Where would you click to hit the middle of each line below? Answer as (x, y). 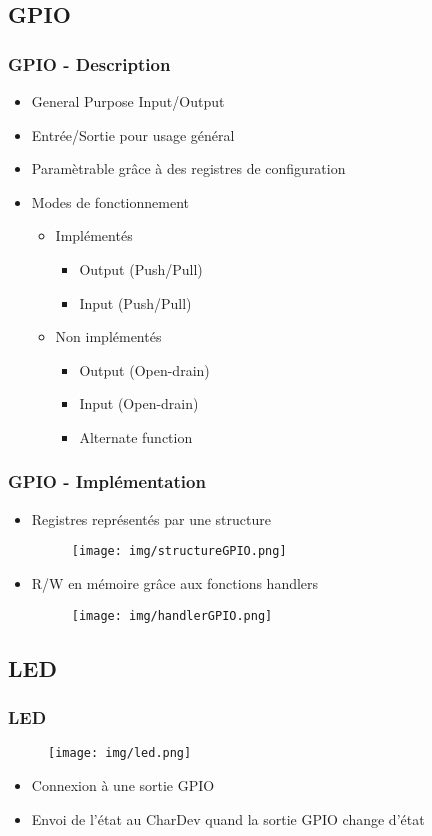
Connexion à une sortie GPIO (123, 784)
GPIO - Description (89, 63)
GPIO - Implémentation (107, 481)
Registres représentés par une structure (151, 518)
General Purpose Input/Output (128, 101)
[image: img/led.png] (120, 753)
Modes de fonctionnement (110, 201)
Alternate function (136, 436)
